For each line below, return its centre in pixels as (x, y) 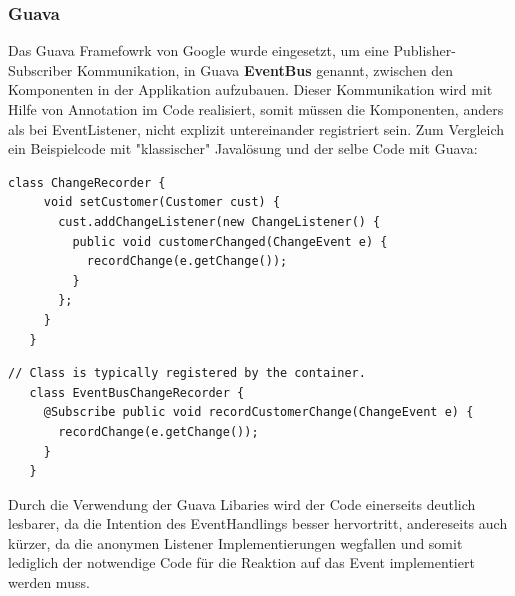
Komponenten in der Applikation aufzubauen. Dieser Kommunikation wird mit (250, 89)
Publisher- (424, 50)
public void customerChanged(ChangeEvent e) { (230, 241)
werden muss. (49, 582)
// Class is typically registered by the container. (187, 373)
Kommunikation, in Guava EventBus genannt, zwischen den (265, 69)
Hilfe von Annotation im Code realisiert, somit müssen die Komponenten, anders (256, 109)
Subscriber (40, 69)
